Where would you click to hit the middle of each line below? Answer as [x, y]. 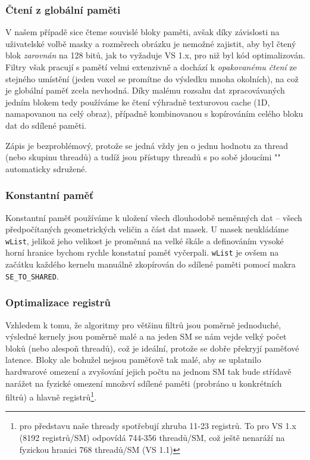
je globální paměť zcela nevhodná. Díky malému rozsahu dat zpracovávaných [145, 90]
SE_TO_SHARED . [32, 276]
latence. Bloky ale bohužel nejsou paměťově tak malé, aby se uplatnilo [133, 360]
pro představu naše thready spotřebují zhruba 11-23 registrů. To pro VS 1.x [158, 426]
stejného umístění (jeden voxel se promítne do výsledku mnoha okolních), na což [152, 78]
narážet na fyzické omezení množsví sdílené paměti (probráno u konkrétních [144, 383]
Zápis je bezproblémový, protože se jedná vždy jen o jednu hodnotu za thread [147, 145]
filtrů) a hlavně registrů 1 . [51, 396]
